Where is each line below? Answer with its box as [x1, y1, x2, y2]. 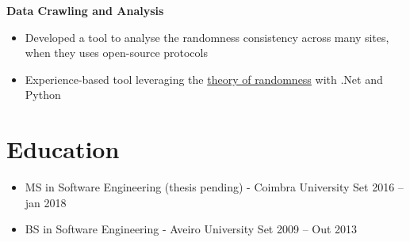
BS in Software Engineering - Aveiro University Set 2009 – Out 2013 [25, 221, 358, 237]
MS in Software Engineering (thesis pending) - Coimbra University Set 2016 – [25, 179, 404, 195]
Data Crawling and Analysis [6, 2, 164, 18]
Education [6, 133, 120, 165]
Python [25, 86, 61, 103]
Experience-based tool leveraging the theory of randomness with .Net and [25, 70, 383, 87]
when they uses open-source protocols [25, 44, 208, 61]
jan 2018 [25, 194, 67, 210]
